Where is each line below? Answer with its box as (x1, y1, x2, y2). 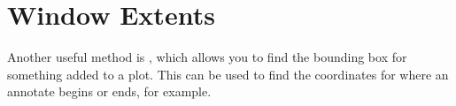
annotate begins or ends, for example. (7, 82, 212, 101)
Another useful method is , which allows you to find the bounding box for (7, 48, 407, 66)
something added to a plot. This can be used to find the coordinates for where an (7, 64, 449, 83)
